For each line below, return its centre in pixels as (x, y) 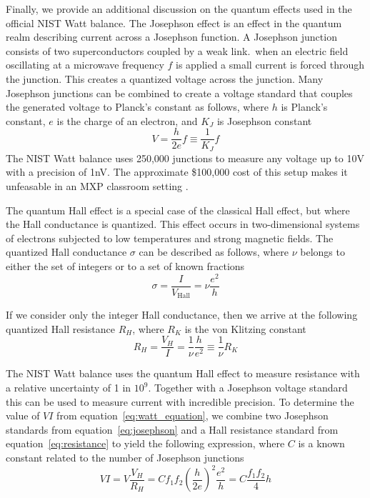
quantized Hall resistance (61, 328)
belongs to (322, 252)
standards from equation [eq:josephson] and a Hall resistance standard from (172, 429)
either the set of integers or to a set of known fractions (125, 266)
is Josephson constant (264, 120)
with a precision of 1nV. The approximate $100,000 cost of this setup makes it (177, 172)
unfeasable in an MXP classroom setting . (97, 186)
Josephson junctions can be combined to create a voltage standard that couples (179, 93)
